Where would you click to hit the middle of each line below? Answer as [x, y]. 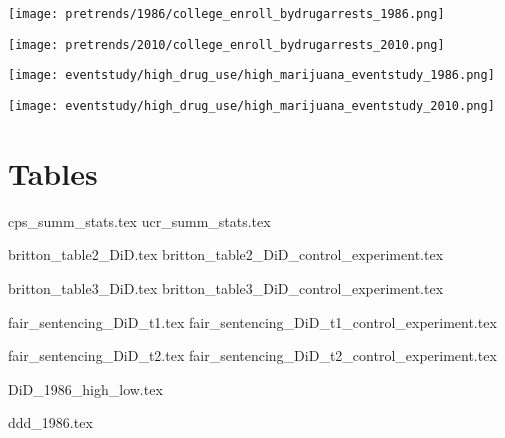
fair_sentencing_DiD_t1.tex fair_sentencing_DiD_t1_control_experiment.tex [252, 321]
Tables [53, 172]
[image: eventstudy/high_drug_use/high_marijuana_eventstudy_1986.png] [251, 75]
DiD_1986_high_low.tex [85, 388]
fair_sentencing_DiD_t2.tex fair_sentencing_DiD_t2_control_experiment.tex [252, 355]
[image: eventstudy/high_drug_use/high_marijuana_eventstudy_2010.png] [251, 105]
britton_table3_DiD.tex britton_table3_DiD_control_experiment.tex [226, 287]
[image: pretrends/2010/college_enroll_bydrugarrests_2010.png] [226, 44]
